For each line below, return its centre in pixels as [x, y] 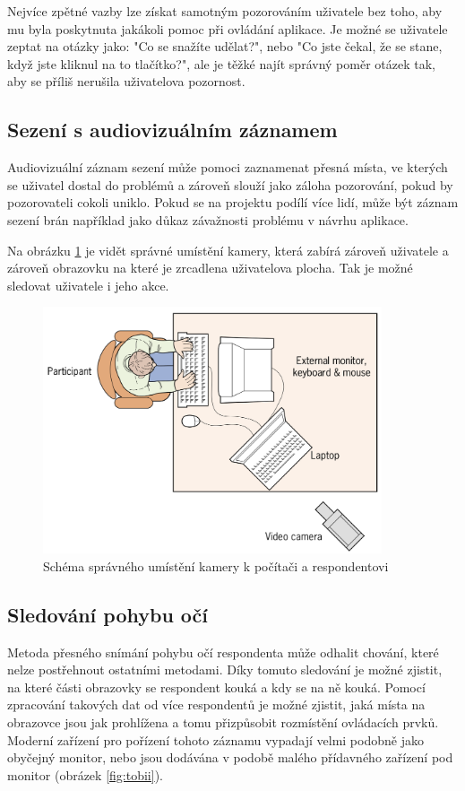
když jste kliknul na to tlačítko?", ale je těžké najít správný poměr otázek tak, [221, 63]
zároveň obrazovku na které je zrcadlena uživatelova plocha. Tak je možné [210, 268]
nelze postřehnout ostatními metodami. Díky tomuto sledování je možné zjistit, [225, 669]
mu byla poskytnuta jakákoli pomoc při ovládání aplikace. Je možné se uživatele [228, 28]
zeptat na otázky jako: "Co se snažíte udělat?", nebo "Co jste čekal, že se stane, [225, 46]
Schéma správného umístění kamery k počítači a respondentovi [216, 565]
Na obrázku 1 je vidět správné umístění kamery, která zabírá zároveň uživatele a [228, 250]
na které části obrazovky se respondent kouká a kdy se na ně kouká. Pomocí [216, 687]
